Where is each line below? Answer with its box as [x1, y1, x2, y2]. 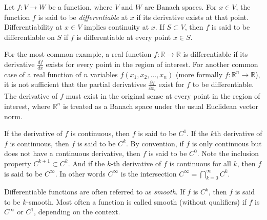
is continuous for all [169, 158, 231, 168]
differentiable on [4, 31, 55, 42]
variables [90, 69, 118, 79]
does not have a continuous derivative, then [4, 148, 140, 159]
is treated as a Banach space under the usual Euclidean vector [63, 100, 259, 111]
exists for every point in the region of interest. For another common [46, 58, 258, 69]
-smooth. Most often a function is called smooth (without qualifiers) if [26, 196, 247, 207]
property [4, 158, 31, 168]
